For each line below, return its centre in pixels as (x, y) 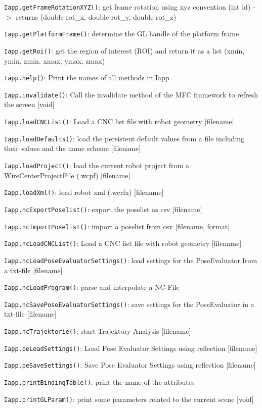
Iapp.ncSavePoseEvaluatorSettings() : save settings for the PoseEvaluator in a (129, 304)
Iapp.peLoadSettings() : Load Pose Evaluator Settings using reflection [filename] (131, 348)
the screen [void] (29, 104)
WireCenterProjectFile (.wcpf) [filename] (67, 175)
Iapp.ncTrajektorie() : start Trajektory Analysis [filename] (98, 331)
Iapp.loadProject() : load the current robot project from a (97, 165)
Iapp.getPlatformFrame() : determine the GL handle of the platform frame (122, 34)
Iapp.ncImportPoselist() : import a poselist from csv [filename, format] (117, 226)
